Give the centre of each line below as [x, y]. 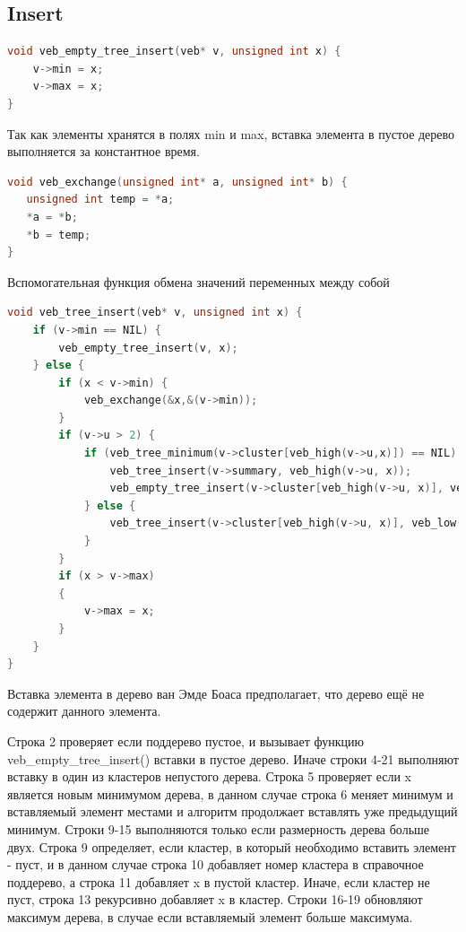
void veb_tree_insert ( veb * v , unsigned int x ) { [155, 313]
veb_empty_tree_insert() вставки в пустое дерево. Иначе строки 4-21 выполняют [233, 758]
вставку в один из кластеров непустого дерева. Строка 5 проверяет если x [209, 776]
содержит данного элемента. [84, 711]
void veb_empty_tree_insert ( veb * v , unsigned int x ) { [174, 52]
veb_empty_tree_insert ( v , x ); [148, 348]
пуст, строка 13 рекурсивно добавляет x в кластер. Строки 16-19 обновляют [215, 899]
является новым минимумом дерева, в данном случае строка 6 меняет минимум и [230, 793]
